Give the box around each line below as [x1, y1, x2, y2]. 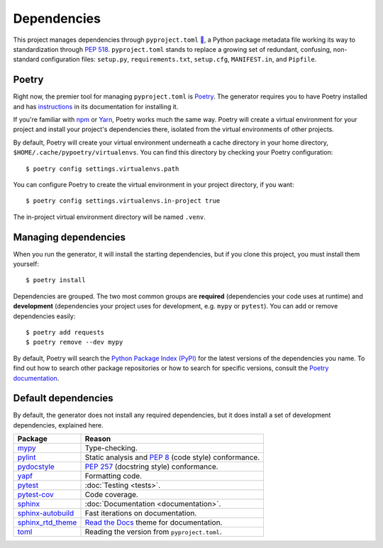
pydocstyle [17, 462, 55, 471]
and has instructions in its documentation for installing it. [13, 102, 179, 111]
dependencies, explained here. [13, 420, 104, 429]
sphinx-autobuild [17, 508, 74, 518]
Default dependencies [13, 392, 113, 404]
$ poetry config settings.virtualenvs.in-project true [26, 197, 221, 205]
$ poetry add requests [26, 328, 105, 336]
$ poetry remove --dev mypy [26, 338, 123, 347]
